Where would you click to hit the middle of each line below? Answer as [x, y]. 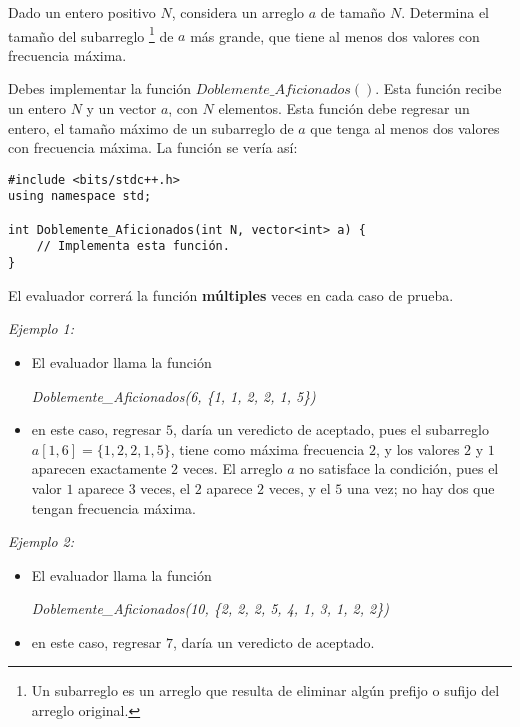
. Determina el [445, 12]
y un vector [121, 108]
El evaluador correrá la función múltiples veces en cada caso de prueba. [231, 294]
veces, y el [299, 487]
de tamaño [353, 12]
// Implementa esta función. [133, 246]
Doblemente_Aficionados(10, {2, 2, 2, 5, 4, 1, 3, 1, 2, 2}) [210, 608]
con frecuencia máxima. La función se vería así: [153, 147]
